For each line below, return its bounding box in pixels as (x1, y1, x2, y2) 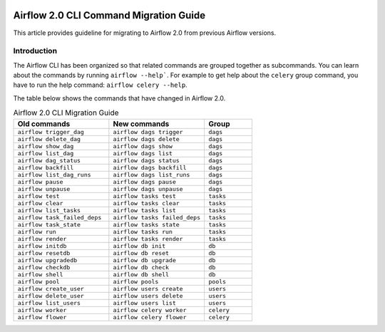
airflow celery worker (113, 306, 187, 313)
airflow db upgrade (113, 256, 176, 264)
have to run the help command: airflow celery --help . (13, 81, 188, 89)
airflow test (17, 192, 60, 199)
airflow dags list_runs (113, 171, 190, 178)
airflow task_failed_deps (17, 214, 102, 221)
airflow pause (17, 178, 63, 185)
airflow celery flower (113, 313, 187, 321)
